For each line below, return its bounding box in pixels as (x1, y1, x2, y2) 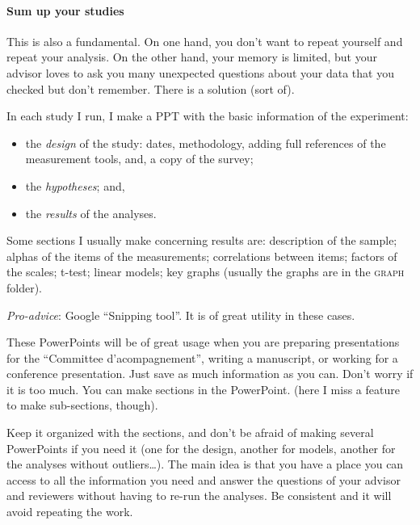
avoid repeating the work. (6, 503, 133, 520)
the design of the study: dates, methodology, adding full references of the (25, 134, 386, 151)
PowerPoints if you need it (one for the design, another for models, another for (6, 439, 396, 456)
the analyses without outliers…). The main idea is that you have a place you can (6, 456, 404, 472)
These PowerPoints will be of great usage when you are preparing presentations (6, 334, 400, 351)
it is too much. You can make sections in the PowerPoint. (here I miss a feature (6, 380, 400, 397)
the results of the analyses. (25, 204, 157, 221)
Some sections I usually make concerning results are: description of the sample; (6, 232, 397, 249)
